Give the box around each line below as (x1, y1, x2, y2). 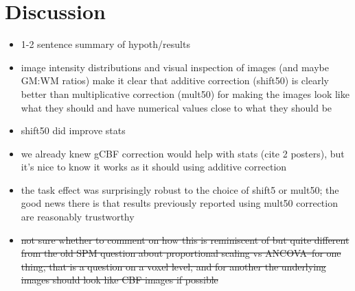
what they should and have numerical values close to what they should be (21, 100, 332, 114)
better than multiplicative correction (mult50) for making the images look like (21, 86, 350, 101)
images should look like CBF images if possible (21, 273, 218, 287)
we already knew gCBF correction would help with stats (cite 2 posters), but (21, 146, 345, 160)
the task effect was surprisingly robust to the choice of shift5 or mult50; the (21, 182, 339, 197)
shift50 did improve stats (21, 123, 126, 138)
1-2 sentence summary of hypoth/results (21, 37, 190, 51)
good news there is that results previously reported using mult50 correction (21, 196, 338, 210)
